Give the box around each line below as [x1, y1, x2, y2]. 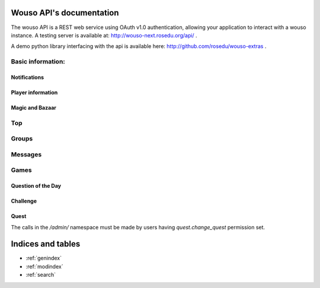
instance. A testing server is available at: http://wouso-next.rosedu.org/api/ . [11, 31, 198, 39]
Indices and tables [11, 239, 81, 249]
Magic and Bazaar [11, 104, 56, 111]
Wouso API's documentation [11, 8, 119, 18]
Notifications [11, 73, 44, 81]
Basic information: [11, 57, 65, 66]
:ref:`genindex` [25, 255, 62, 262]
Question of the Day [11, 183, 62, 190]
